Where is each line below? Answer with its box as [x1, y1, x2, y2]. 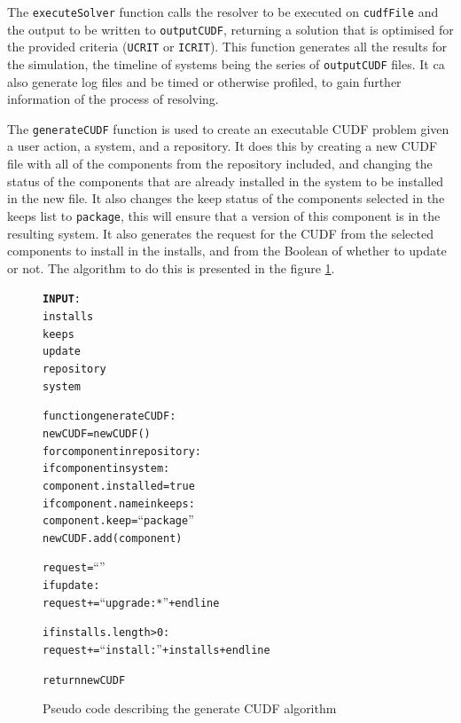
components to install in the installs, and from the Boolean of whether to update [7, 241, 447, 260]
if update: [43, 579, 100, 593]
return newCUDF [43, 673, 126, 687]
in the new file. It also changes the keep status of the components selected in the [7, 189, 445, 208]
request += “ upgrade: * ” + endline [43, 592, 220, 610]
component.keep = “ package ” [43, 510, 194, 529]
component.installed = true [43, 479, 195, 492]
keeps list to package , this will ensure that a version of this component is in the [7, 206, 441, 224]
